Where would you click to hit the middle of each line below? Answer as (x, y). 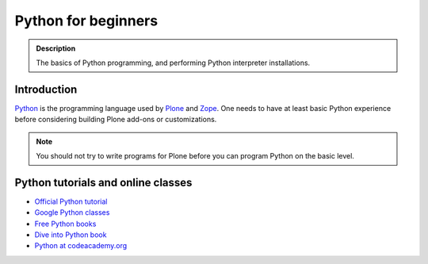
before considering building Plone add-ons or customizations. (116, 120)
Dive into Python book (71, 235)
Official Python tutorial (71, 201)
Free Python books (65, 224)
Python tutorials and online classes (103, 182)
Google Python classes (72, 212)
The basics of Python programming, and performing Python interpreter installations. (173, 63)
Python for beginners (86, 21)
